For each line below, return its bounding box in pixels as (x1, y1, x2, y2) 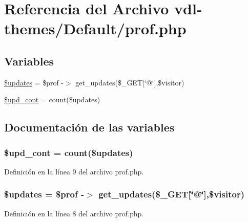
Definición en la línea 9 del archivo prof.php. (4, 166, 144, 176)
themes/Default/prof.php (4, 18, 187, 39)
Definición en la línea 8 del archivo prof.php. (4, 208, 144, 218)
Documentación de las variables (4, 119, 175, 135)
